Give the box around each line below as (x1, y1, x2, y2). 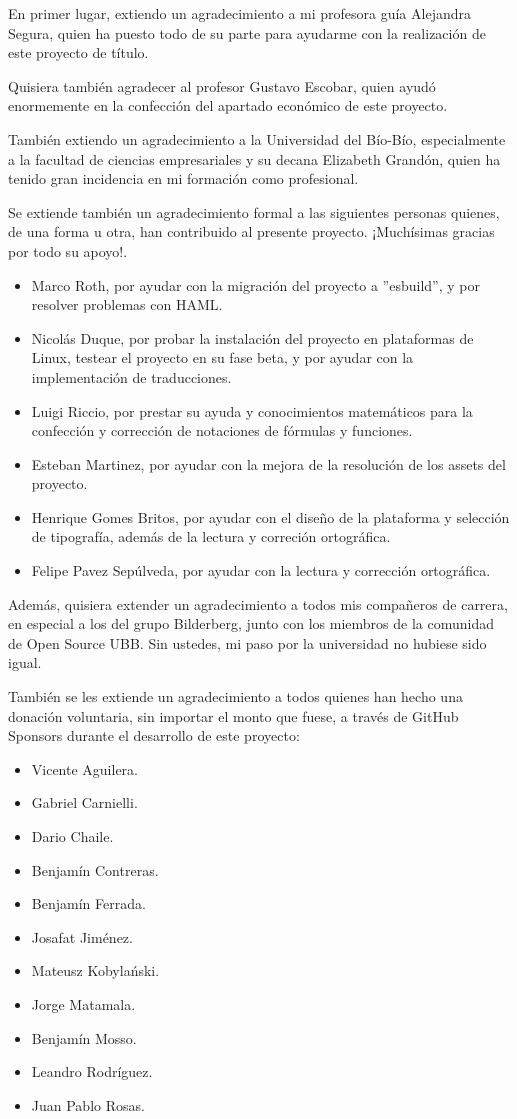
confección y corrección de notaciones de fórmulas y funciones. (31, 420, 413, 441)
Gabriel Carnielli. (31, 792, 138, 813)
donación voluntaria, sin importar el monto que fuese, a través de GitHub (8, 705, 459, 726)
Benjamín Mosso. (31, 1027, 137, 1048)
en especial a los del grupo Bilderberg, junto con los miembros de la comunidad (8, 613, 494, 634)
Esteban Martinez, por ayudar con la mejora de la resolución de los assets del (31, 453, 506, 474)
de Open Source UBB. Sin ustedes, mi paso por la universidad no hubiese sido (8, 632, 487, 653)
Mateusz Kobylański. (31, 960, 160, 981)
